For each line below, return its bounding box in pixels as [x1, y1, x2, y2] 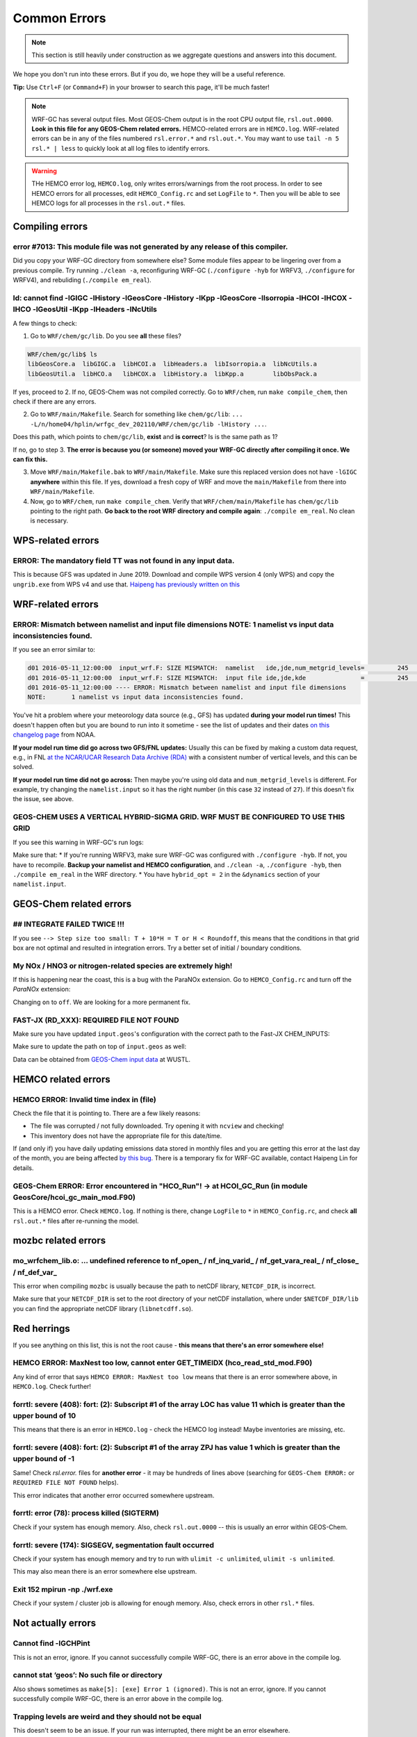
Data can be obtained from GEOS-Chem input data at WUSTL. [13, 1055, 191, 1063]
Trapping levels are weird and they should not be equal [13, 1711, 202, 1721]
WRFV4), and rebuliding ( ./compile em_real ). [13, 276, 152, 284]
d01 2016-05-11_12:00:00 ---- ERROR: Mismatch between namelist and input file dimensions [27, 683, 347, 691]
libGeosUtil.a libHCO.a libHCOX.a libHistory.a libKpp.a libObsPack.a [27, 370, 318, 378]
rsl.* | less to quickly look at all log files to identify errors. [31, 144, 210, 152]
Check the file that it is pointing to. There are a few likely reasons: [13, 1109, 201, 1117]
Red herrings [13, 1322, 70, 1334]
